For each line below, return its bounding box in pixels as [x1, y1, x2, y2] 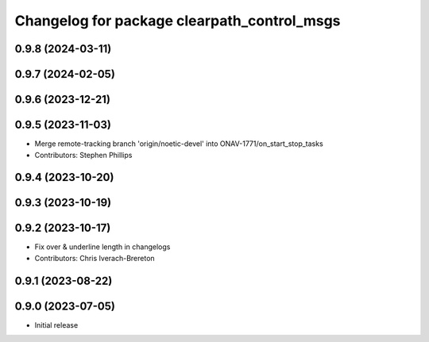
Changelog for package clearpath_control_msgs [14, 12, 341, 29]
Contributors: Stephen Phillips [34, 150, 133, 159]
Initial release [34, 320, 79, 329]
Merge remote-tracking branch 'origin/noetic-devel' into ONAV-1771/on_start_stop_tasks [34, 139, 323, 148]
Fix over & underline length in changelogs [34, 242, 171, 252]
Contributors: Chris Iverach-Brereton [34, 253, 155, 263]
